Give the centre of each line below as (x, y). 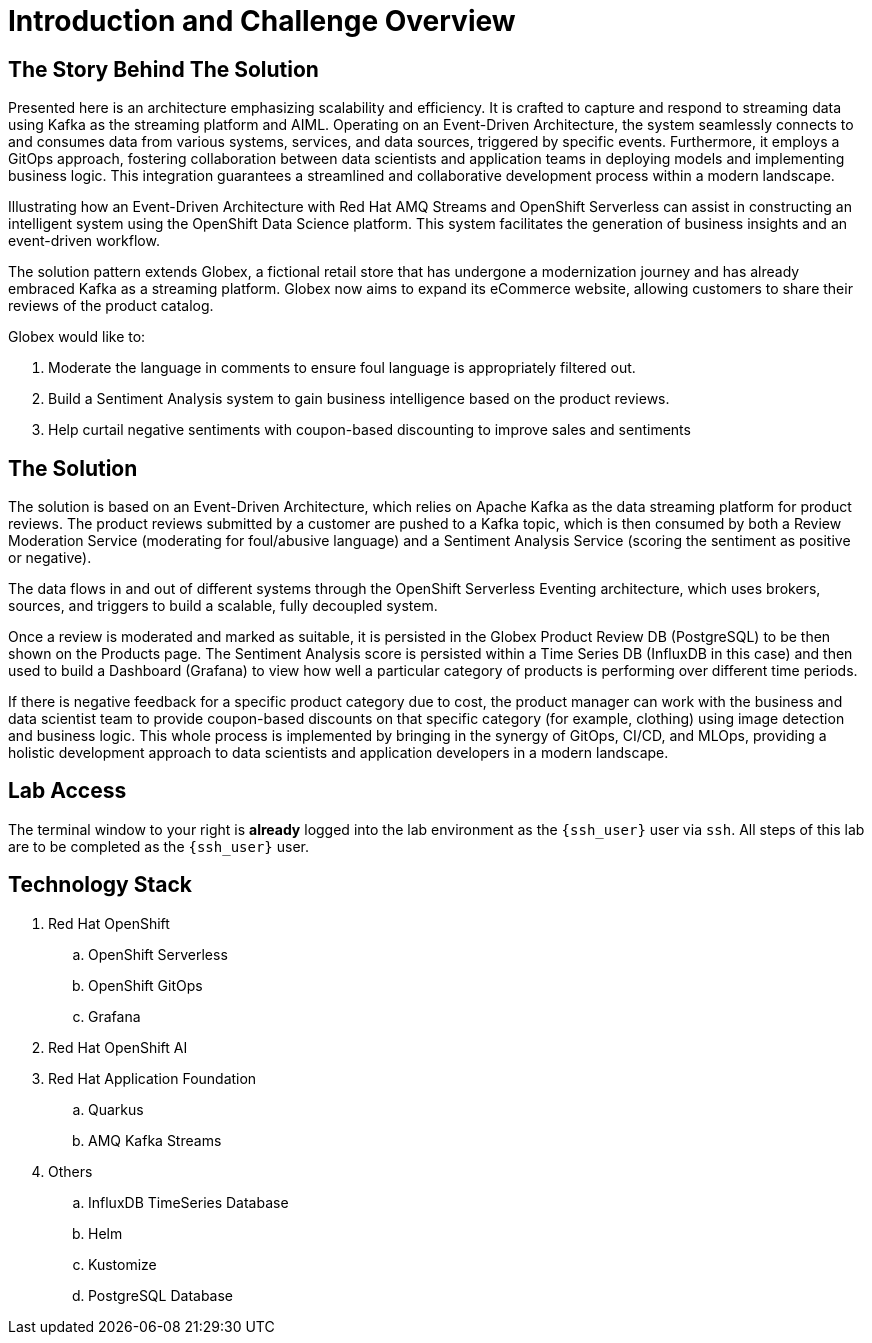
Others (70, 1171)
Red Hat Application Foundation (152, 1078)
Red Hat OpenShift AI (118, 1047)
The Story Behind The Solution (163, 69)
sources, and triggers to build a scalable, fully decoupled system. (223, 606)
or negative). (50, 558)
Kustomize (122, 1264)
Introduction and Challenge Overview (262, 21)
